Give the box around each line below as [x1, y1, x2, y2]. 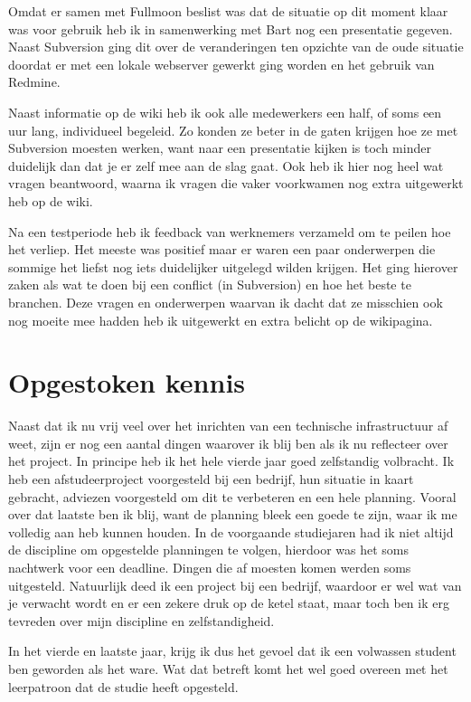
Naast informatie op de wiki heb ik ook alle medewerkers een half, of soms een [8, 102, 442, 121]
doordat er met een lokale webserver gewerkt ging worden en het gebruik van [8, 54, 435, 73]
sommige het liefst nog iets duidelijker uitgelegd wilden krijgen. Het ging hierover [8, 257, 458, 276]
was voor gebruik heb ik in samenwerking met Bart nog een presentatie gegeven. [8, 19, 453, 38]
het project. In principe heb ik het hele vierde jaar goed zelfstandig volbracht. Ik [8, 451, 455, 470]
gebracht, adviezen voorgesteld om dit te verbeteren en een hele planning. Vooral [8, 487, 457, 506]
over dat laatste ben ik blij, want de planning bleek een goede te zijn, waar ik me [8, 505, 457, 524]
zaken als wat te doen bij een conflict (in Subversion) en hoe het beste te [8, 275, 411, 294]
